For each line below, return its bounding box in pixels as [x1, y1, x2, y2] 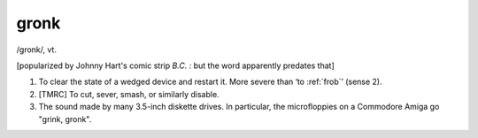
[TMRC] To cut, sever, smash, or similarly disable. [38, 88, 220, 99]
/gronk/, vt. [16, 44, 58, 55]
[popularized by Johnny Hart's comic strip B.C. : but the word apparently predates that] [16, 60, 335, 71]
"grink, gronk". [38, 113, 92, 124]
